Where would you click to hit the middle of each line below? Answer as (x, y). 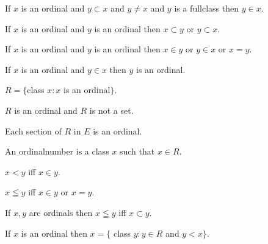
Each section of (33, 131)
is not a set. (111, 110)
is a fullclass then (206, 8)
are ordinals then (61, 212)
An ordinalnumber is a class (57, 151)
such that (137, 151)
